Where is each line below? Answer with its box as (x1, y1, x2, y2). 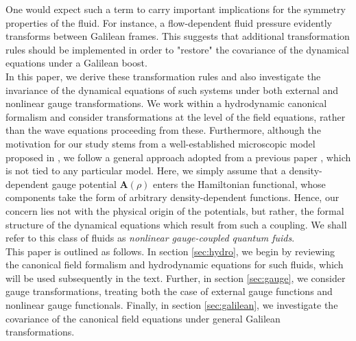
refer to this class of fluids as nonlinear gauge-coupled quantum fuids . (5, 231, 295, 245)
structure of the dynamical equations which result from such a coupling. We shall (5, 217, 347, 231)
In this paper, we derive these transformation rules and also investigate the (5, 69, 321, 83)
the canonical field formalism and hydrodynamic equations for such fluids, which (5, 257, 344, 272)
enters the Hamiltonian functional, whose (153, 176, 326, 191)
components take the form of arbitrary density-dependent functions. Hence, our (5, 190, 340, 204)
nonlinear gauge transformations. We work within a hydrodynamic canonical (5, 96, 327, 110)
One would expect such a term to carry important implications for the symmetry (5, 2, 346, 16)
